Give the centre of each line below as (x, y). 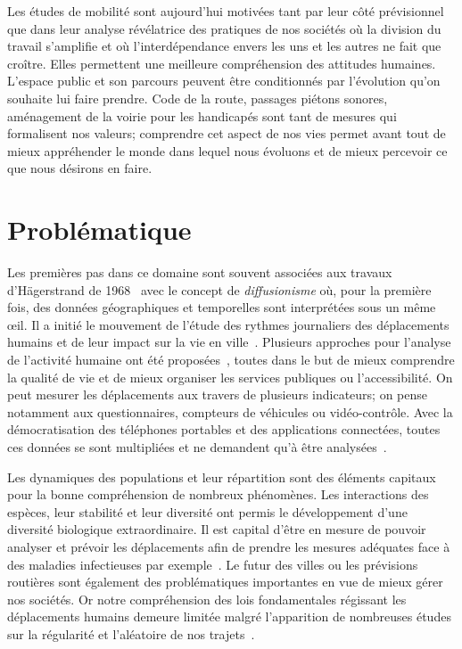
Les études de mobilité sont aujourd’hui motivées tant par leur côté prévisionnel (226, 11)
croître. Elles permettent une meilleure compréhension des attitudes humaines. (222, 63)
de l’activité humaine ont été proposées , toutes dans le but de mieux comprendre (231, 360)
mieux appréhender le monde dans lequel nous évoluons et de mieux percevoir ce (227, 150)
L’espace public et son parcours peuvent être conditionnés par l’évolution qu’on (224, 81)
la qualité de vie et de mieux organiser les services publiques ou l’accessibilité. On (230, 377)
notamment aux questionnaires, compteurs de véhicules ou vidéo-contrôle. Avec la (230, 411)
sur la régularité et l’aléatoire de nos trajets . (131, 633)
